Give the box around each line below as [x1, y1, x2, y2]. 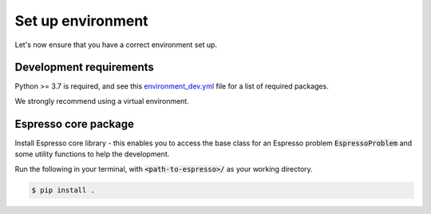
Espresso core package [14, 117, 135, 131]
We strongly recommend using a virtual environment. [14, 96, 189, 105]
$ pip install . [31, 185, 96, 195]
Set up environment [14, 12, 148, 30]
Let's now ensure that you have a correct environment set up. [14, 40, 218, 50]
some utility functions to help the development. [14, 149, 170, 159]
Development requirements [14, 61, 155, 74]
